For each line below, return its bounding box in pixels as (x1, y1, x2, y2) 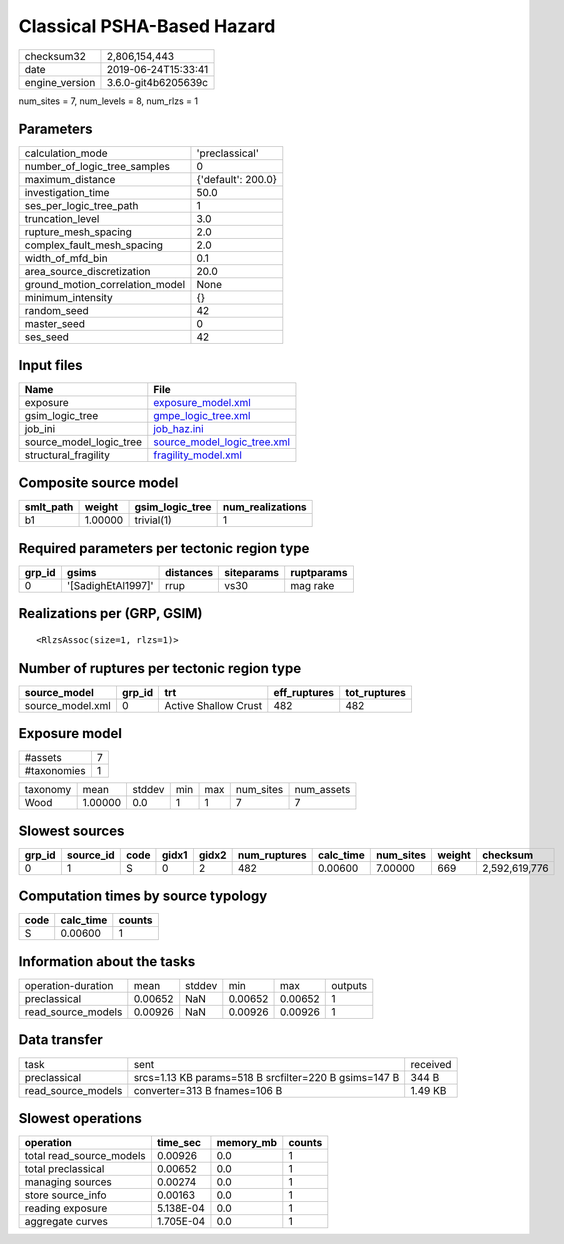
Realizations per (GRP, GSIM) (18, 605, 203, 622)
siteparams (224, 566, 280, 579)
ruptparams (290, 566, 348, 579)
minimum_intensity (24, 291, 114, 305)
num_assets (294, 783, 351, 797)
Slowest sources (18, 822, 125, 839)
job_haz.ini (153, 421, 204, 435)
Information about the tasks (18, 953, 196, 970)
